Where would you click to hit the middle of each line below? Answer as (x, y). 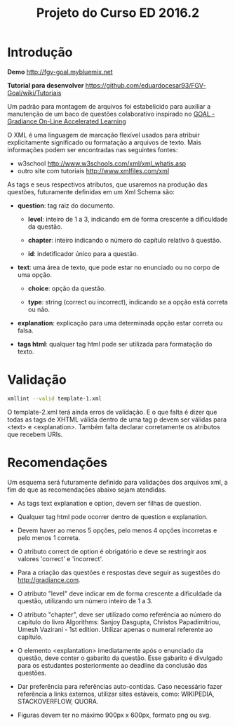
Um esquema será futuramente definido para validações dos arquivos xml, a (117, 482)
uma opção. (35, 274)
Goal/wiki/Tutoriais (34, 93)
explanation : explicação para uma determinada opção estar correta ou (120, 323)
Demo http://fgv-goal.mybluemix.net (60, 72)
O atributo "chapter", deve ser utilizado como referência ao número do (119, 614)
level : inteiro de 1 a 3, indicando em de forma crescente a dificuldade (128, 219)
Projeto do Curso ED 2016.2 (118, 13)
